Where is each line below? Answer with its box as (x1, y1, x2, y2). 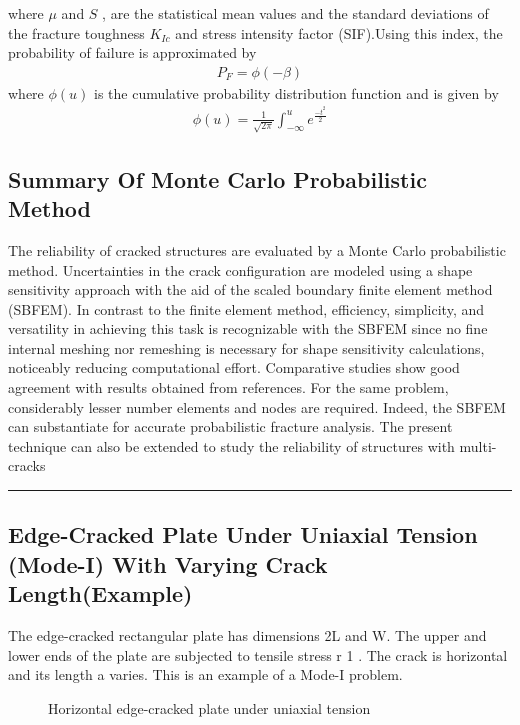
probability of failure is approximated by (8, 42, 257, 63)
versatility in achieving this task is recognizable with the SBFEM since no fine (8, 318, 488, 339)
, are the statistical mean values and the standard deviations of (102, 3, 489, 23)
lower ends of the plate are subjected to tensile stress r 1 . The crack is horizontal (8, 644, 508, 665)
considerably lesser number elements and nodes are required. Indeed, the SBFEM (8, 396, 506, 417)
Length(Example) (8, 578, 193, 609)
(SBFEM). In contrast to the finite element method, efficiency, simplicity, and (8, 298, 484, 319)
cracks (8, 455, 46, 476)
